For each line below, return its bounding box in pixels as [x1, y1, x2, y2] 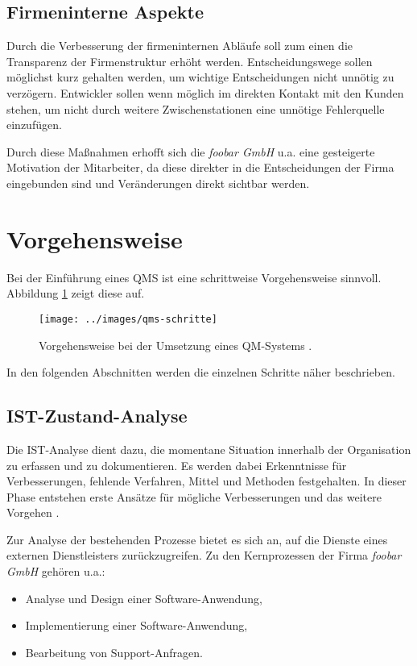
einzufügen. [6, 116, 62, 133]
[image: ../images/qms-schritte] [39, 313, 217, 325]
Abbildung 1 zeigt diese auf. [6, 285, 145, 302]
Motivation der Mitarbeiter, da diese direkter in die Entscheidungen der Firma [6, 159, 394, 176]
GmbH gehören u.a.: [6, 563, 105, 580]
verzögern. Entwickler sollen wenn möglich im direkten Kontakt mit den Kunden [6, 84, 404, 101]
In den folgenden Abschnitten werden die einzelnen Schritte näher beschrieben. [6, 364, 395, 381]
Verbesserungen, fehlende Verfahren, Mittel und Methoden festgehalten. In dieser [6, 472, 407, 489]
